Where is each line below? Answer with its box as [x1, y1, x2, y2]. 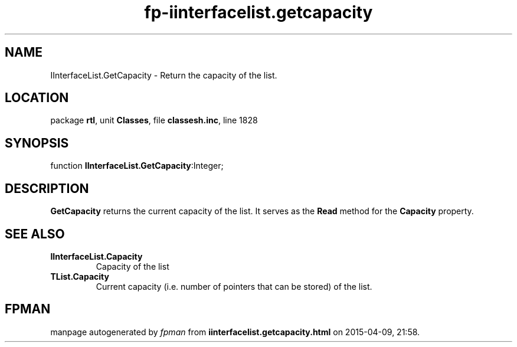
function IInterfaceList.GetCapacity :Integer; [50, 161, 224, 171]
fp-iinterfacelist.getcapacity [144, 2, 373, 22]
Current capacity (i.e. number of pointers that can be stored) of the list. [96, 281, 372, 292]
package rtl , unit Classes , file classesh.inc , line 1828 [50, 115, 258, 126]
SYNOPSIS [5, 135, 69, 150]
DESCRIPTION [5, 181, 89, 196]
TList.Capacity [50, 271, 109, 281]
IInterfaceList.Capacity [50, 251, 143, 261]
